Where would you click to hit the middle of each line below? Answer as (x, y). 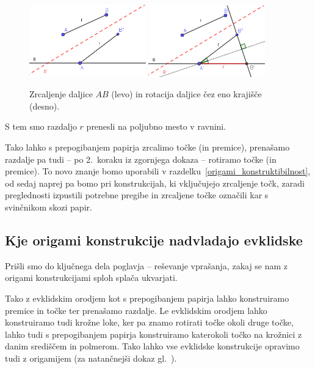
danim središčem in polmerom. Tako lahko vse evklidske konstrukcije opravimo (152, 346)
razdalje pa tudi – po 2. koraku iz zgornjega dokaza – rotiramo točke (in (141, 159)
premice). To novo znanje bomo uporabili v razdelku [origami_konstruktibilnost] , (158, 171)
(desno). (45, 106)
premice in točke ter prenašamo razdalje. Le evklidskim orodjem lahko (136, 310)
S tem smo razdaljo (41, 126)
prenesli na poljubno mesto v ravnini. (156, 126)
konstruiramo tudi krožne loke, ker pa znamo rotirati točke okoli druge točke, (149, 322)
